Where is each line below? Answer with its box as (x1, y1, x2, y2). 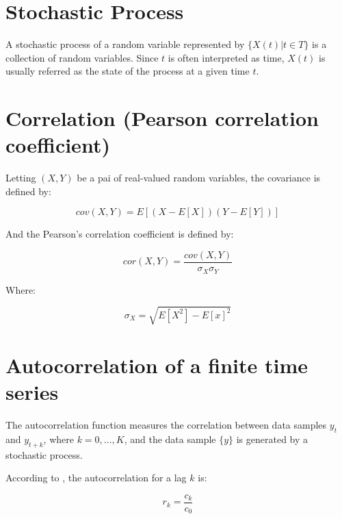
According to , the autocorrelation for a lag (5, 470, 187, 485)
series (5, 378, 59, 406)
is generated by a (236, 431, 308, 446)
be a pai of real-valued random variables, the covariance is (77, 170, 321, 185)
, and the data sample (124, 431, 216, 446)
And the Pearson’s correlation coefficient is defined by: (5, 227, 234, 241)
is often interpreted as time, (168, 50, 285, 64)
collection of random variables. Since (5, 50, 159, 64)
